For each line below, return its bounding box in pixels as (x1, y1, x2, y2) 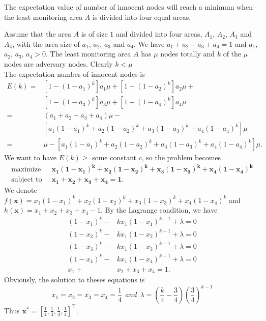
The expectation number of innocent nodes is (4, 68, 145, 79)
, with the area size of (12, 38, 80, 49)
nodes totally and (160, 48, 215, 59)
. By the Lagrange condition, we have (101, 205, 218, 215)
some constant (92, 152, 136, 163)
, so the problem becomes (141, 152, 221, 163)
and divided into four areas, (116, 28, 202, 39)
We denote (4, 184, 37, 195)
